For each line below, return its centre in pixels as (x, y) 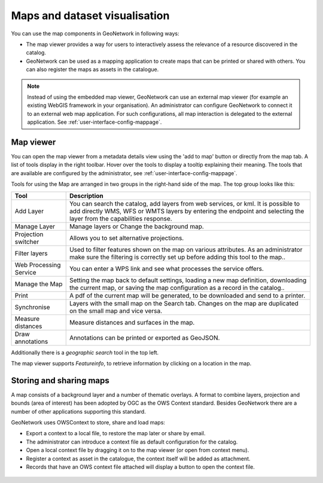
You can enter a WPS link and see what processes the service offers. (167, 268)
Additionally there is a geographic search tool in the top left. (85, 352)
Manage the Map (39, 284)
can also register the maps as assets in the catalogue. (92, 69)
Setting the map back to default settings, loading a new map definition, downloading (188, 280)
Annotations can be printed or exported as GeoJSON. (144, 338)
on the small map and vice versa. (116, 311)
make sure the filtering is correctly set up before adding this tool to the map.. (177, 257)
